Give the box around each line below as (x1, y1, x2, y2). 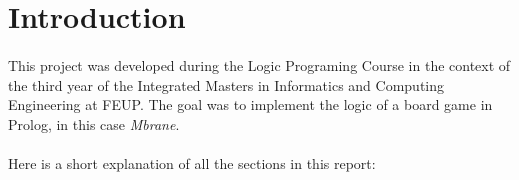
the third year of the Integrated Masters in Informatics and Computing (8, 74, 445, 95)
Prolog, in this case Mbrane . (8, 113, 180, 134)
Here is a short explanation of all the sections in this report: (8, 152, 376, 173)
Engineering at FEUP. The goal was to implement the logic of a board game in (8, 94, 493, 115)
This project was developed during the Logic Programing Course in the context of (8, 54, 511, 75)
